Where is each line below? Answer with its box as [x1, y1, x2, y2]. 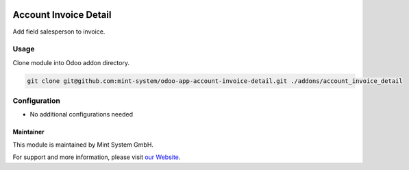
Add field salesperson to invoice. [12, 27, 106, 36]
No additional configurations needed [29, 110, 134, 119]
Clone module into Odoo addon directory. [12, 58, 130, 66]
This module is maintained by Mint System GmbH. [12, 141, 154, 149]
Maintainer [12, 127, 45, 136]
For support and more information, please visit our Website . [12, 153, 181, 161]
